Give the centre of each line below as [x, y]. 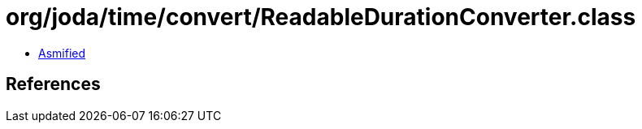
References [53, 84]
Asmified [62, 53]
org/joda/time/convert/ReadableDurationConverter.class [321, 17]
